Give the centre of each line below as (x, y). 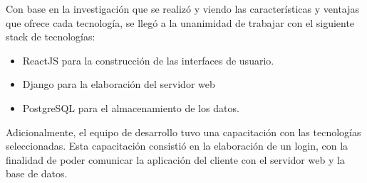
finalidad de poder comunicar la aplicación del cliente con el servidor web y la (175, 159)
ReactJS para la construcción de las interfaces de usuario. (148, 60)
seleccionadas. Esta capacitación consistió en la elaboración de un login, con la (177, 146)
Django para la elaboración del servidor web (119, 84)
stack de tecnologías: (51, 37)
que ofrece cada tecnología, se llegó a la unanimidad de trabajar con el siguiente (180, 22)
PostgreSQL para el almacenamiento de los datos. (131, 107)
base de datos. (37, 173)
